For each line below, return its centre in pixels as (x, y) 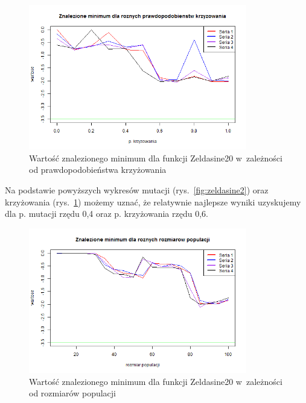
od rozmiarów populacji (72, 393)
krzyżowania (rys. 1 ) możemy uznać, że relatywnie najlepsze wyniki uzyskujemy (153, 201)
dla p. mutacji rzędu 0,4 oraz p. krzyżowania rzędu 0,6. (107, 214)
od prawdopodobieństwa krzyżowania (98, 170)
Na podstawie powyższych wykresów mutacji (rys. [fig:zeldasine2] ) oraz (137, 190)
